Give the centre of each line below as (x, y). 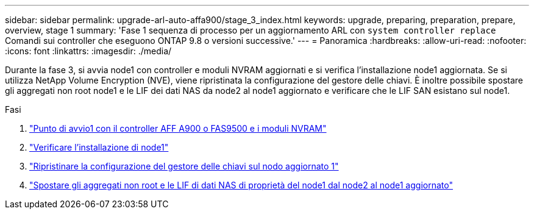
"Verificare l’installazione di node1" (99, 147)
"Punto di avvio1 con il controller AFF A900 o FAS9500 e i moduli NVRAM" (178, 128)
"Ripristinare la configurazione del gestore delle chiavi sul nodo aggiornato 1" (184, 166)
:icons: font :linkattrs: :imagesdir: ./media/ (88, 51)
